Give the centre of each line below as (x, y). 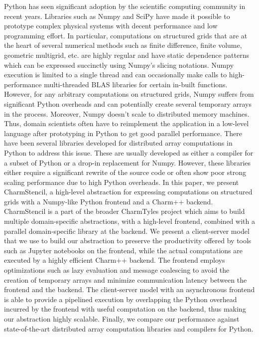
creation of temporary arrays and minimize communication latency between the (126, 279)
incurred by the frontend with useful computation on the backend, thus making (125, 309)
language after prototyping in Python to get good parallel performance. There (123, 133)
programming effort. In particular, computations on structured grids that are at (126, 35)
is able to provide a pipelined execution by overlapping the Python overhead (121, 299)
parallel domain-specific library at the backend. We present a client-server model (127, 231)
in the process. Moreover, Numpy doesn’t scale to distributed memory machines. (127, 113)
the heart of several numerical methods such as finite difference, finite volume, (123, 45)
